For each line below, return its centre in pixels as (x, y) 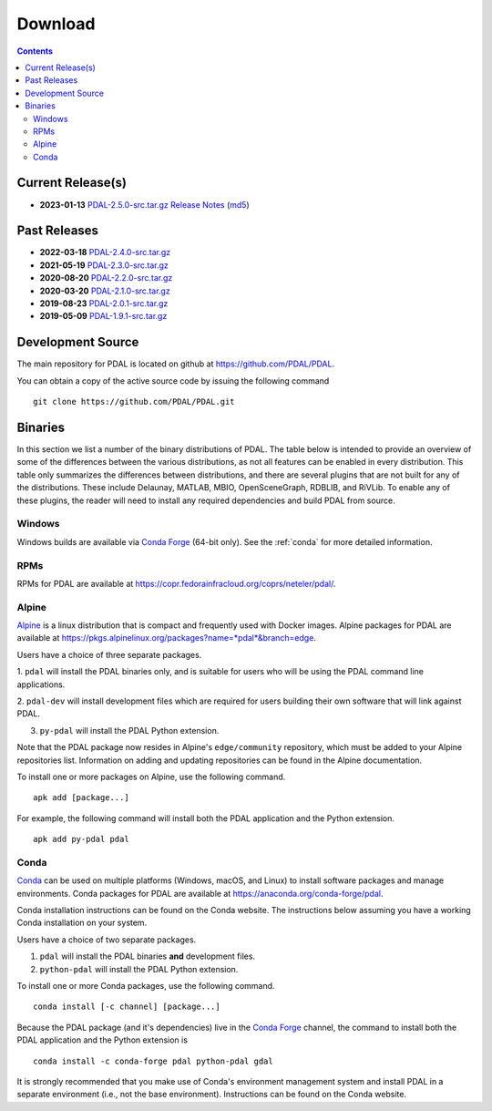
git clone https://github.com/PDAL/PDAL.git (134, 402)
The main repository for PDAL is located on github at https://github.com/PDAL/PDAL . (176, 364)
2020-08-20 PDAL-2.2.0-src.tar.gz (106, 278)
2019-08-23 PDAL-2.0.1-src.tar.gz (104, 303)
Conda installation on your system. (82, 923)
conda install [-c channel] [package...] (127, 1007)
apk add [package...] (81, 798)
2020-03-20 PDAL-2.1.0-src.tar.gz (105, 291)
